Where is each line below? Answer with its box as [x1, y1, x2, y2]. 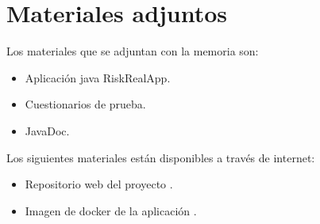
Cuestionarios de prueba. [25, 96, 146, 112]
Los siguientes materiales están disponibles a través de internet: [6, 149, 315, 165]
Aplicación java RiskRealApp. [25, 69, 171, 85]
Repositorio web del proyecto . [25, 176, 173, 192]
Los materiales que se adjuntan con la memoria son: [6, 43, 259, 59]
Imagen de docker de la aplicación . [25, 202, 197, 218]
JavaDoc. [25, 122, 70, 139]
